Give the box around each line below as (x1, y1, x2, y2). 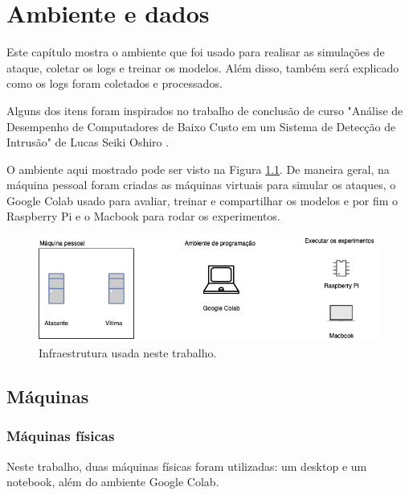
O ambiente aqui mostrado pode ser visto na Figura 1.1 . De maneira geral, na (6, 160, 390, 177)
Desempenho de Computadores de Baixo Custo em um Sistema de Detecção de (6, 118, 396, 134)
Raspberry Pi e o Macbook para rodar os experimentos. (6, 208, 280, 225)
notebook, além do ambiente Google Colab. (6, 473, 219, 490)
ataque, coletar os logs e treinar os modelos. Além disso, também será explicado (6, 59, 399, 76)
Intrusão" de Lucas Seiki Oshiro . (6, 134, 170, 151)
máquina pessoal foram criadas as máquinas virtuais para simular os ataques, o (6, 176, 396, 193)
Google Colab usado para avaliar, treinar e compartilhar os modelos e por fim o (6, 192, 399, 208)
